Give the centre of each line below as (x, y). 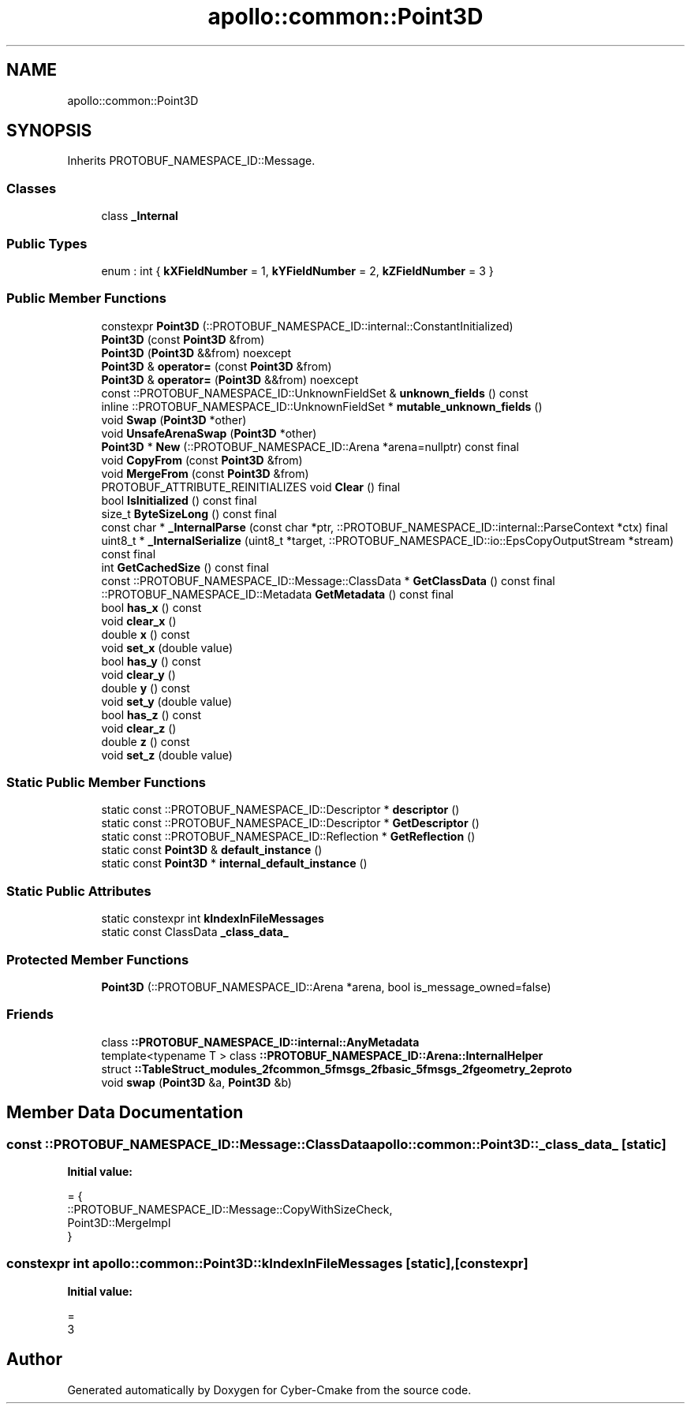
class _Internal (140, 216)
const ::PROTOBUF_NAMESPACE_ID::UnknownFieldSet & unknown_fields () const (315, 393)
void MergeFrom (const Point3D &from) (205, 473)
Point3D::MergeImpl (119, 1222)
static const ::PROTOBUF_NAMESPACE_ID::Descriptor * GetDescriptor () (290, 823)
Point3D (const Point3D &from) (183, 339)
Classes (32, 188)
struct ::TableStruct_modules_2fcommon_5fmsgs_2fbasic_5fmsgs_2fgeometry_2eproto (337, 1069)
